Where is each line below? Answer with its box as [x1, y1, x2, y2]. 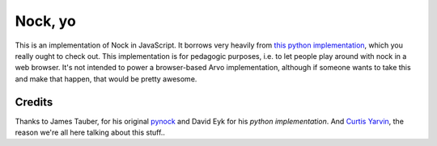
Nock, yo [15, 12, 76, 30]
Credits [15, 95, 53, 109]
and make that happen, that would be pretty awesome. [15, 73, 197, 84]
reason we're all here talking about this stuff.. [15, 127, 166, 137]
